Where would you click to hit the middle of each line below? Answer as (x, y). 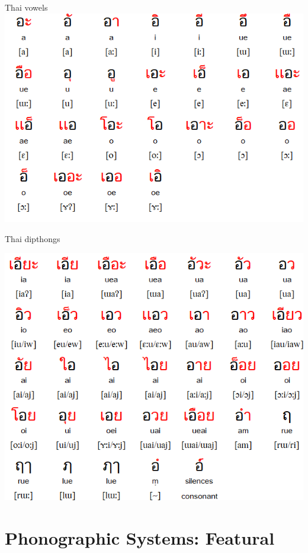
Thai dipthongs (33, 238)
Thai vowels (26, 7)
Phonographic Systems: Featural (140, 537)
